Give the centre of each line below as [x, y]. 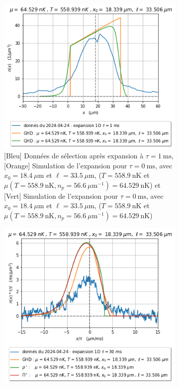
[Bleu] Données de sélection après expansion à [74, 156]
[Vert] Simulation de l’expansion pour [61, 195]
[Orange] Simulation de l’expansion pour [66, 165]
